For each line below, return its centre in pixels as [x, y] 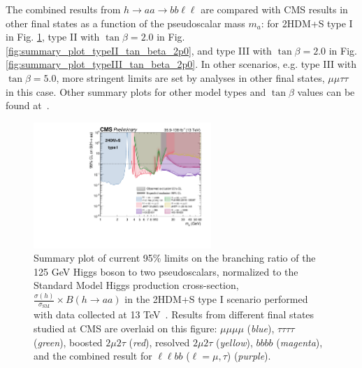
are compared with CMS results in [274, 9]
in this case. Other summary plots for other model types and [136, 91]
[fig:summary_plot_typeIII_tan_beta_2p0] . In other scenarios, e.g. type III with [181, 64]
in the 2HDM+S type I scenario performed [216, 299]
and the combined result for [93, 356]
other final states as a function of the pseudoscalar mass [125, 23]
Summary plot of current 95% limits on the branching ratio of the [175, 258]
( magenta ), [299, 342]
